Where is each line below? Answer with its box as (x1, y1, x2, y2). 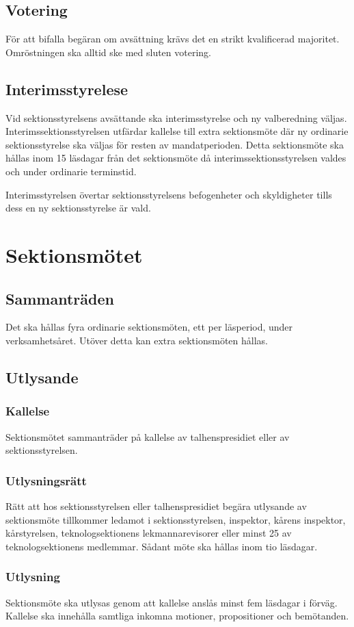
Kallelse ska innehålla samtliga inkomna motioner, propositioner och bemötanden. (5, 609, 349, 623)
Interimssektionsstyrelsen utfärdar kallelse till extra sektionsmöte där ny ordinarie (5, 124, 349, 138)
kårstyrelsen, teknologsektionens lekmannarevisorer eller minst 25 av (5, 526, 292, 540)
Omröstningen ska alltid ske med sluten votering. (5, 44, 211, 59)
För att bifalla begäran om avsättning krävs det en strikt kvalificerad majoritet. (5, 31, 340, 46)
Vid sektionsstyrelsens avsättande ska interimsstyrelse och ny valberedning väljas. (5, 110, 347, 125)
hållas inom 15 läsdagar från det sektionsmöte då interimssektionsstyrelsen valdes (5, 151, 346, 165)
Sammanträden (5, 287, 114, 309)
